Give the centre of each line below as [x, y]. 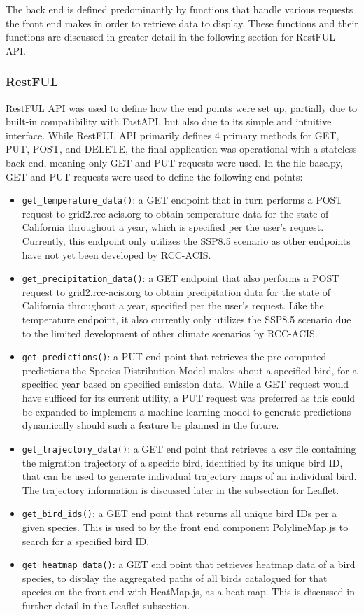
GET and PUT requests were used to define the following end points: [154, 176]
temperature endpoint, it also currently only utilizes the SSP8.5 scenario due [187, 319]
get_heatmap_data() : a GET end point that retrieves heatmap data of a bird [189, 564]
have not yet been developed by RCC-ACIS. [117, 254]
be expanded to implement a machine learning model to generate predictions [187, 411]
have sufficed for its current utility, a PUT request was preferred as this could [189, 398]
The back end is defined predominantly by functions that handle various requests [180, 9]
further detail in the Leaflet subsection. [106, 605]
